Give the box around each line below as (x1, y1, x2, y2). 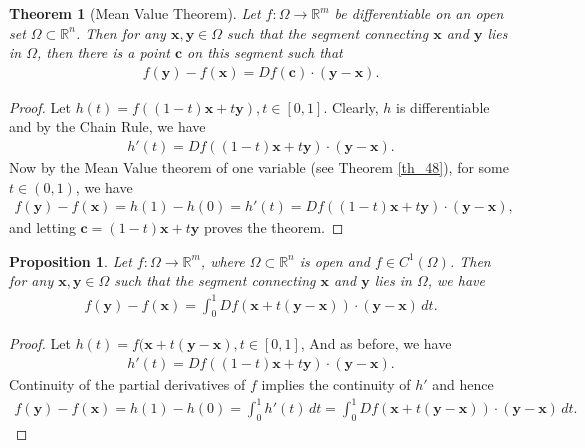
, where (200, 250, 245, 271)
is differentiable (396, 96, 490, 117)
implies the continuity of (261, 373, 411, 394)
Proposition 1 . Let (9, 250, 132, 271)
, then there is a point (37, 42, 170, 63)
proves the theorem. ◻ (203, 217, 344, 238)
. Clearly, (323, 96, 379, 117)
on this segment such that (187, 42, 343, 63)
